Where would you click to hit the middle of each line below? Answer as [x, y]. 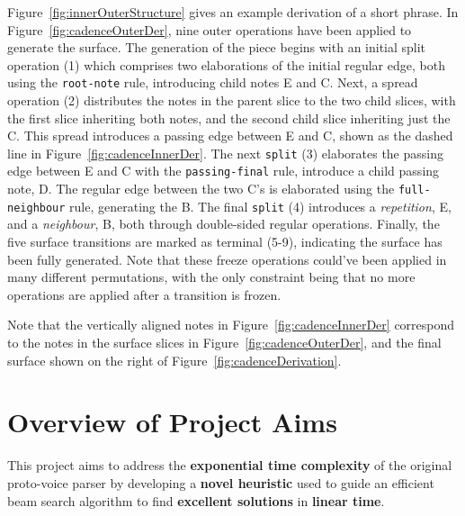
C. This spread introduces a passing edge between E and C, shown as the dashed [230, 136]
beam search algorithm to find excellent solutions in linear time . [196, 500]
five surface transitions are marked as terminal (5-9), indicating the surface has [225, 242]
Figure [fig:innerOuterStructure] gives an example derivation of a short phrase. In [233, 12]
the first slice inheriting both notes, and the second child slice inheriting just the [229, 118]
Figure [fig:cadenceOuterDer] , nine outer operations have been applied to [210, 29]
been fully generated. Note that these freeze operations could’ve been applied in [227, 259]
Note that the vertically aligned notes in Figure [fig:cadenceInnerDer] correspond [231, 325]
